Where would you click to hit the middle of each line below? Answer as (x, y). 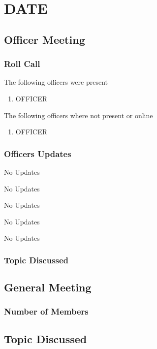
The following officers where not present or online (78, 115)
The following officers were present (56, 82)
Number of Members (46, 311)
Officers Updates (38, 153)
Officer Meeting (45, 39)
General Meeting (48, 287)
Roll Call (22, 64)
